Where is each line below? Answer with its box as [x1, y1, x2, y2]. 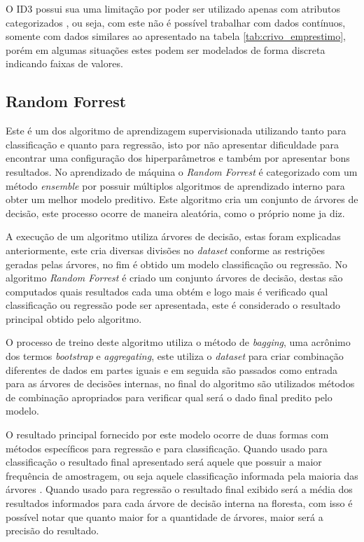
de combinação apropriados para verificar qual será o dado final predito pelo [6, 389, 332, 404]
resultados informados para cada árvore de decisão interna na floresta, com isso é [6, 496, 353, 510]
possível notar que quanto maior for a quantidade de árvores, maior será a [6, 509, 323, 524]
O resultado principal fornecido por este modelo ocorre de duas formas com [6, 427, 329, 442]
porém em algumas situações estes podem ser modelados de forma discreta [6, 42, 325, 57]
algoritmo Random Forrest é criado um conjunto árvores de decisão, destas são [6, 270, 343, 285]
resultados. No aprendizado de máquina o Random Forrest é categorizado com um [6, 164, 358, 179]
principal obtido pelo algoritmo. [6, 311, 142, 326]
